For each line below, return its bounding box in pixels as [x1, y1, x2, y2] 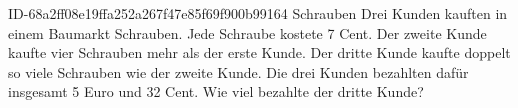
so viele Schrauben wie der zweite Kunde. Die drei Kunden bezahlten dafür [8, 61, 469, 82]
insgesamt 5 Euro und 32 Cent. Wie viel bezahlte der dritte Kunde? [8, 81, 424, 102]
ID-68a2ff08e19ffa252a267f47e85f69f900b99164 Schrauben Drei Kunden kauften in [8, 3, 508, 23]
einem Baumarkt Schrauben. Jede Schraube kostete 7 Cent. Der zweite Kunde [8, 22, 487, 43]
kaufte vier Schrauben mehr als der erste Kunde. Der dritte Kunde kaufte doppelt [8, 42, 511, 63]
